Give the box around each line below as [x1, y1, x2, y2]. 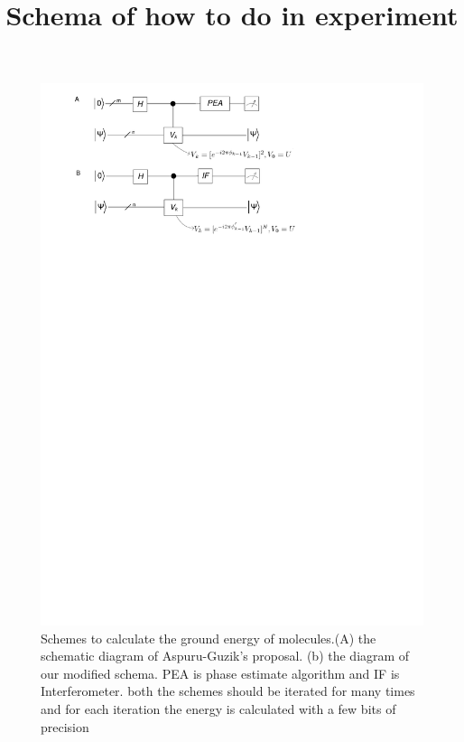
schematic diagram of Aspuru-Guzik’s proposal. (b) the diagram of [41, 646, 410, 665]
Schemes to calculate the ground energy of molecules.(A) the [41, 628, 376, 647]
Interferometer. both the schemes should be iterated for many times [41, 681, 415, 700]
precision [41, 717, 89, 736]
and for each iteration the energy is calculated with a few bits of [41, 700, 396, 719]
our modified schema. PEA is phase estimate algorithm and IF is [41, 663, 400, 682]
